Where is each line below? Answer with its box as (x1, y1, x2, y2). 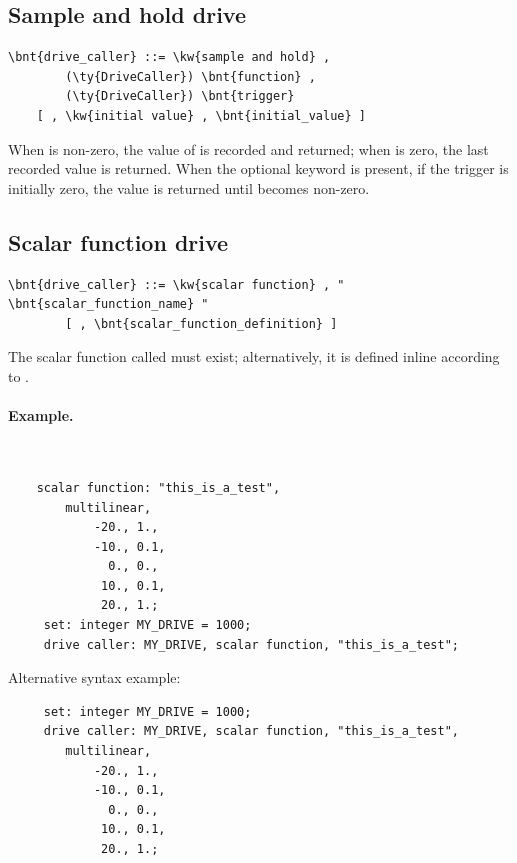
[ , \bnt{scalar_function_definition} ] (65, 316, 338, 331)
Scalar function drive (8, 226, 229, 257)
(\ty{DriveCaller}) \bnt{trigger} (65, 89, 295, 104)
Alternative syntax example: (8, 667, 181, 688)
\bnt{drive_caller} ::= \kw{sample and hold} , (8, 50, 331, 65)
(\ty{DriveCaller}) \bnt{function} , (65, 69, 316, 84)
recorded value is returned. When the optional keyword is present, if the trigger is (8, 158, 509, 179)
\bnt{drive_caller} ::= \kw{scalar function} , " (8, 277, 345, 292)
